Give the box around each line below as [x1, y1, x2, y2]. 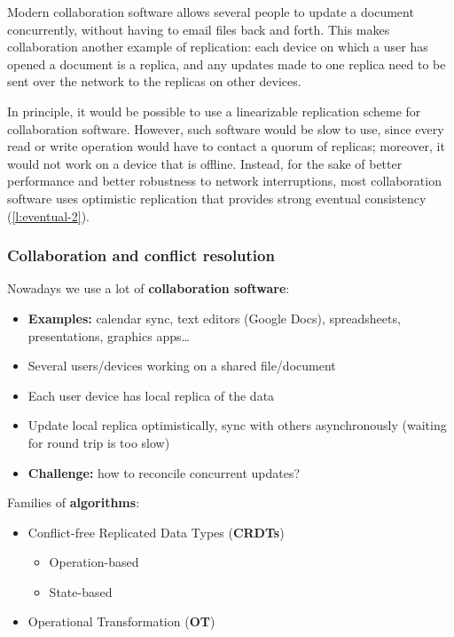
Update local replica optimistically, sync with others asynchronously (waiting [27, 416, 447, 434]
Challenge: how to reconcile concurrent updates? [27, 463, 301, 482]
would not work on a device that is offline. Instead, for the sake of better [7, 154, 403, 172]
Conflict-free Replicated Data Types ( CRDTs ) [27, 522, 285, 541]
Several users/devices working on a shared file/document [27, 356, 336, 375]
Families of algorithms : [7, 493, 140, 512]
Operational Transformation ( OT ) [27, 612, 215, 631]
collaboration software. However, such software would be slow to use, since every [7, 119, 444, 138]
